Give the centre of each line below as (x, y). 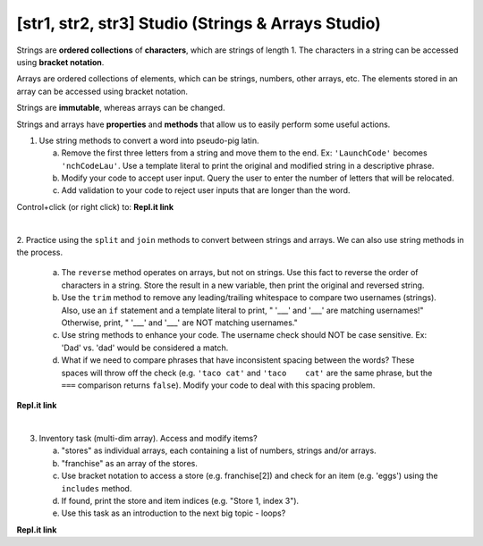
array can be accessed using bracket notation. (102, 91)
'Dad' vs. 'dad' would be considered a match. (145, 348)
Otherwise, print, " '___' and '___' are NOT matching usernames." (180, 323)
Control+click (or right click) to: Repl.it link (95, 206)
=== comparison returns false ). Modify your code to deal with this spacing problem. (218, 385)
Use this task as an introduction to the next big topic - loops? (174, 513)
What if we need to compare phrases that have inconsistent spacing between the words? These (238, 360)
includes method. (97, 488)
